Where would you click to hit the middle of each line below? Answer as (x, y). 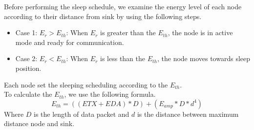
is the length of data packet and (82, 114)
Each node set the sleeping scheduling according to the (86, 84)
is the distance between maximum (188, 114)
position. (28, 68)
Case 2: (26, 58)
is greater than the (128, 32)
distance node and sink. (39, 123)
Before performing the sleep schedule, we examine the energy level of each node (123, 6)
